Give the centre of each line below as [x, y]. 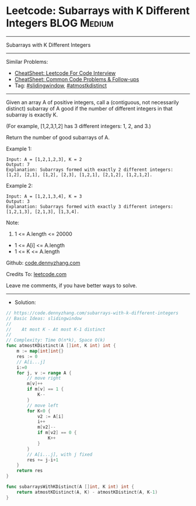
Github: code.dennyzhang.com [43, 263]
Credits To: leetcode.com [36, 274]
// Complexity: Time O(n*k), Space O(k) [56, 340]
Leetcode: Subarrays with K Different [98, 11]
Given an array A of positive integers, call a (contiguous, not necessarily [92, 102]
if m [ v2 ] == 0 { [57, 433]
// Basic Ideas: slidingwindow [44, 318]
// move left [43, 405]
